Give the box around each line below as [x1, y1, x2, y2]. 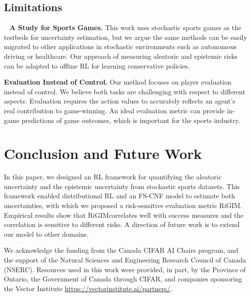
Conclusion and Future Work [4, 143, 202, 163]
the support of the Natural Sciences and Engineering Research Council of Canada [4, 255, 246, 265]
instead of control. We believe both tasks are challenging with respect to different [4, 86, 245, 96]
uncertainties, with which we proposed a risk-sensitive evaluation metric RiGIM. [4, 200, 242, 210]
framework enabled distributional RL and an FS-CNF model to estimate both [4, 191, 235, 201]
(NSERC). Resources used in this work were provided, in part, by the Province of [4, 264, 246, 274]
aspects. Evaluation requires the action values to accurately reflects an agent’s [4, 96, 235, 106]
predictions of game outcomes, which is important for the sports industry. [21, 115, 240, 125]
